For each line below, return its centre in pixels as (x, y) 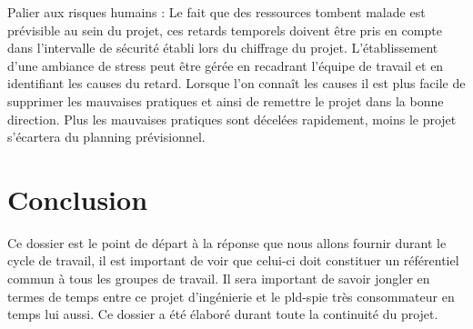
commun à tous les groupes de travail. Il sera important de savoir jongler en (219, 279)
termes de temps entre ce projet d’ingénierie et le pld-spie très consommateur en (231, 296)
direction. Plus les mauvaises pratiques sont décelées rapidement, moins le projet (232, 119)
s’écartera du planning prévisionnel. (106, 137)
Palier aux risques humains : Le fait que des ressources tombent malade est (216, 12)
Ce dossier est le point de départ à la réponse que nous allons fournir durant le (227, 242)
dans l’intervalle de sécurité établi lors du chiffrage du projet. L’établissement (223, 48)
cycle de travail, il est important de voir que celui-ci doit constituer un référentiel (233, 260)
